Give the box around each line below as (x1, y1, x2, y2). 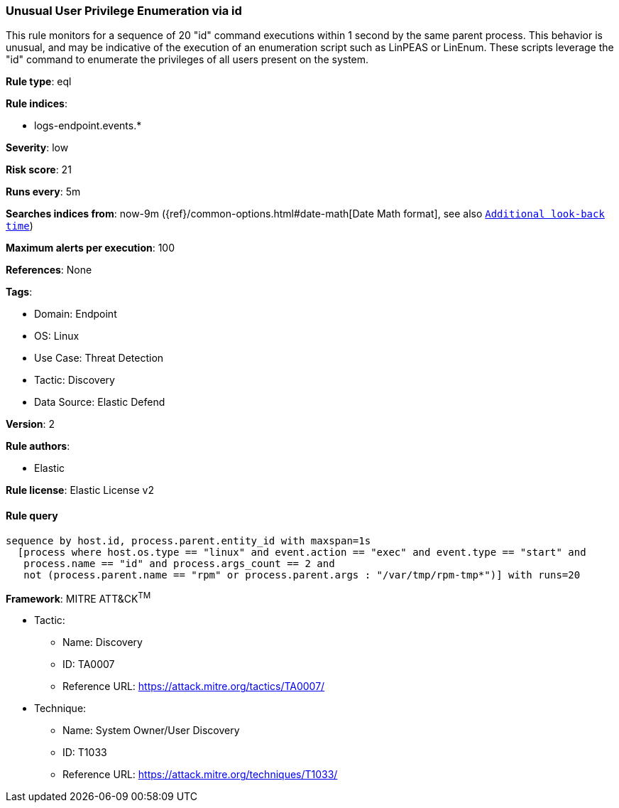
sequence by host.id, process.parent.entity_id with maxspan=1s (6, 534, 371, 546)
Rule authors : (6, 440, 70, 453)
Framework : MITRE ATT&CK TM (6, 590, 151, 605)
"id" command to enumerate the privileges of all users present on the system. (6, 53, 369, 66)
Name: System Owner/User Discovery (62, 724, 240, 737)
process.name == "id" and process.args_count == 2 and (23, 557, 335, 569)
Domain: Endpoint (34, 308, 117, 320)
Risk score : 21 (6, 163, 72, 176)
